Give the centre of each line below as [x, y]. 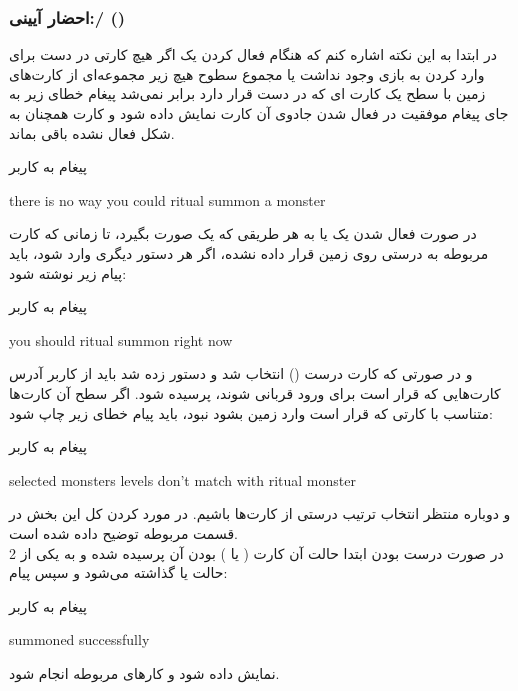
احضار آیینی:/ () [67, 16]
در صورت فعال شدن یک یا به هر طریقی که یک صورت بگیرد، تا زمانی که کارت [243, 233]
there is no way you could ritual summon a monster [167, 199]
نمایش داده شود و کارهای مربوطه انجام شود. [144, 672]
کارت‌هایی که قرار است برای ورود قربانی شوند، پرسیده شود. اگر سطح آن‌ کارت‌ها [255, 392]
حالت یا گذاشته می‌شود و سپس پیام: [118, 572]
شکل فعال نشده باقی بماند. [92, 132]
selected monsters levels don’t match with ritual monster [182, 479]
